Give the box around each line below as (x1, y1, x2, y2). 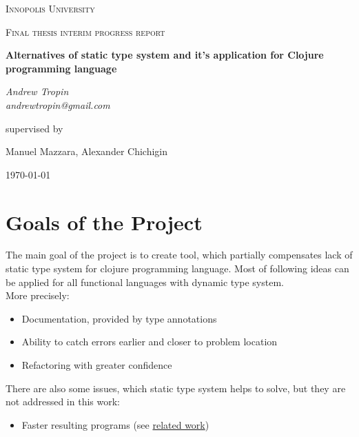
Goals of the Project (6, 207, 203, 236)
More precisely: (6, 288, 70, 303)
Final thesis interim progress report (6, 24, 165, 39)
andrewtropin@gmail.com (6, 97, 110, 112)
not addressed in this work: (6, 394, 120, 409)
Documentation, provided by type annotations (21, 311, 217, 325)
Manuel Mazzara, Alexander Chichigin (6, 144, 167, 159)
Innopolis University (6, 1, 95, 15)
